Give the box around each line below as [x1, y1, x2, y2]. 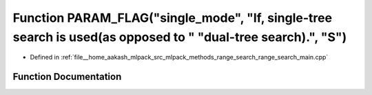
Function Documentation [12, 71, 122, 83]
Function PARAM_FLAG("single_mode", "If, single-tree [12, 10, 333, 25]
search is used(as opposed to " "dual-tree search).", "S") [12, 29, 347, 44]
